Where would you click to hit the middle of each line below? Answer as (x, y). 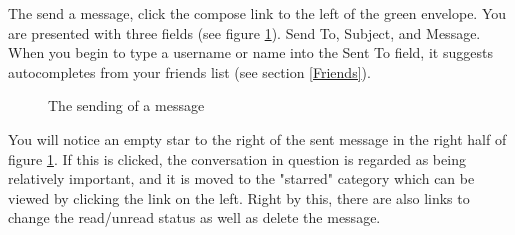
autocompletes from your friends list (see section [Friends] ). (189, 71)
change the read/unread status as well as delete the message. (194, 217)
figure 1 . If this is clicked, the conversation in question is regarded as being (237, 158)
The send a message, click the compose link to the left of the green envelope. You (257, 13)
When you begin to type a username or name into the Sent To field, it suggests (250, 52)
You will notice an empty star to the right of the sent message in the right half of (257, 138)
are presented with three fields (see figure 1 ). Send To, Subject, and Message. (244, 32)
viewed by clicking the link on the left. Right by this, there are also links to (239, 197)
